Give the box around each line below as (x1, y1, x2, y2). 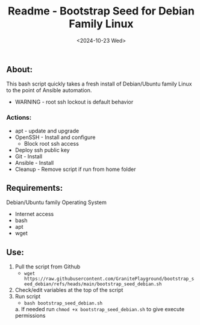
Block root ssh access (23, 140, 80, 147)
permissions (14, 312, 46, 320)
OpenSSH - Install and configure (14, 134, 96, 141)
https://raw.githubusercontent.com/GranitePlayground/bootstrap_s (23, 276, 195, 282)
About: (6, 64, 33, 75)
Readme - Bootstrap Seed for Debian (8, 4, 195, 18)
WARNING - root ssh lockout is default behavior (14, 98, 134, 106)
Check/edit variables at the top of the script (14, 286, 123, 294)
